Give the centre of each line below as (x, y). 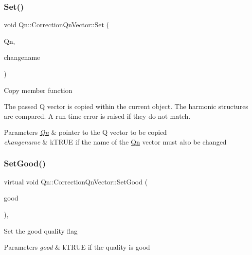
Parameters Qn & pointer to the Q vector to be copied (85, 132)
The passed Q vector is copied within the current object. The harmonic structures (126, 106)
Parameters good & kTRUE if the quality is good (77, 247)
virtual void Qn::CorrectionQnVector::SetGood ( (76, 181)
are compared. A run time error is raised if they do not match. (97, 116)
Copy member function (38, 90)
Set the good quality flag (41, 230)
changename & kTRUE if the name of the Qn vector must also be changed (115, 141)
